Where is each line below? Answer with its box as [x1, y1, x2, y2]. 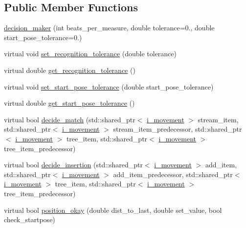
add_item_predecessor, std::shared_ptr [113, 169, 233, 179]
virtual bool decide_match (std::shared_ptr [4, 114, 135, 124]
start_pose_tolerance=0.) [4, 32, 82, 42]
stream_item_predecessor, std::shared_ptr [113, 124, 242, 134]
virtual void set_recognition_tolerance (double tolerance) [4, 48, 177, 59]
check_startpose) [4, 214, 55, 225]
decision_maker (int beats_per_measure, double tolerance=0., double [4, 23, 215, 33]
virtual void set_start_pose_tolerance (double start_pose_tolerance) [4, 81, 214, 91]
